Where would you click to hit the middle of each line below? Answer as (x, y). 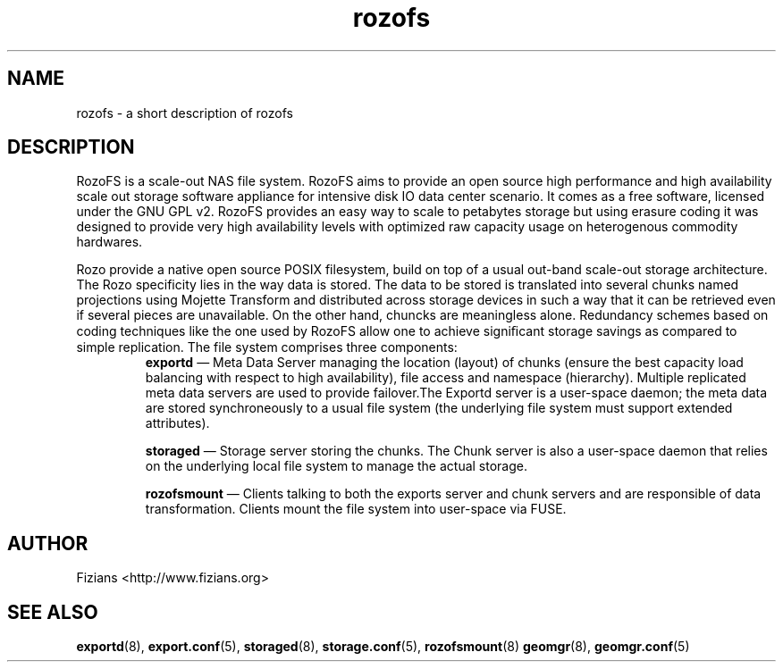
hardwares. (109, 242)
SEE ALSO (53, 612)
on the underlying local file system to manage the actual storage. (336, 466)
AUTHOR (48, 543)
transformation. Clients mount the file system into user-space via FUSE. (356, 509)
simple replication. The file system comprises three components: (267, 347)
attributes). (177, 423)
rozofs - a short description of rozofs (185, 113)
